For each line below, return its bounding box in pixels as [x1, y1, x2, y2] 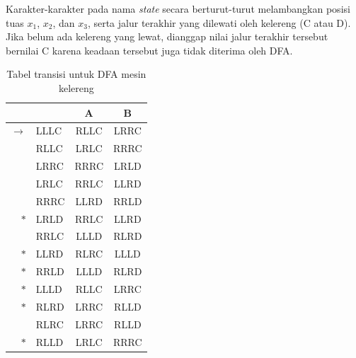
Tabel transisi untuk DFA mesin [6, 67, 147, 81]
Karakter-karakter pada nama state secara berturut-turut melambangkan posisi [6, 1, 350, 16]
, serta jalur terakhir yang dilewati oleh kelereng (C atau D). [87, 15, 351, 30]
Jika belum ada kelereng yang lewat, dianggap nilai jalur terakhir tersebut [6, 29, 328, 44]
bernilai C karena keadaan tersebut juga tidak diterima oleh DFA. [6, 42, 293, 57]
